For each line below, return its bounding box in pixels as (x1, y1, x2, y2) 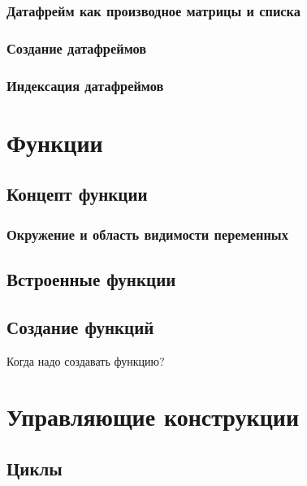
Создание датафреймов (6, 37, 147, 58)
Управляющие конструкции (6, 400, 300, 433)
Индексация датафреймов (6, 75, 164, 95)
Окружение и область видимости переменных (6, 223, 288, 244)
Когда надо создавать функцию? (6, 352, 165, 369)
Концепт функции (6, 181, 148, 206)
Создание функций (6, 314, 154, 339)
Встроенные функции (6, 266, 176, 291)
